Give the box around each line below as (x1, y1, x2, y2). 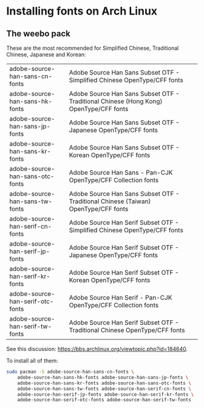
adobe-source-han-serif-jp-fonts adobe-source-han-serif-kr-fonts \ (17, 391, 194, 398)
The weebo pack (6, 28, 71, 39)
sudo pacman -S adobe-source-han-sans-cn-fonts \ (6, 369, 135, 375)
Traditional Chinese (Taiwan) (69, 197, 151, 206)
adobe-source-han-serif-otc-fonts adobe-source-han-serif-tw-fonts (17, 397, 191, 403)
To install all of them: (6, 357, 58, 364)
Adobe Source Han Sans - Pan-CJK (69, 169, 173, 176)
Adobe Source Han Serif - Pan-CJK (69, 293, 172, 301)
